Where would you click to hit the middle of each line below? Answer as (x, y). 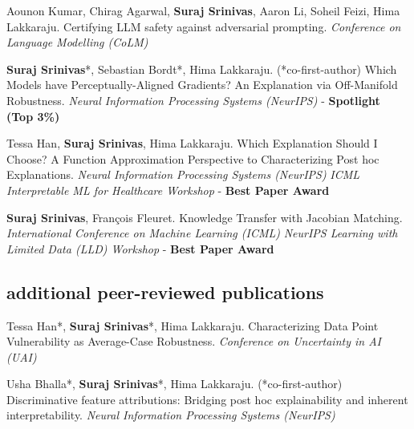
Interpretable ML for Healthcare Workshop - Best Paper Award (168, 190)
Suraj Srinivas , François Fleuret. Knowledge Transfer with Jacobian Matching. (205, 217)
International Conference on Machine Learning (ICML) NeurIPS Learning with (202, 233)
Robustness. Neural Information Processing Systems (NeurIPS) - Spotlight (193, 100)
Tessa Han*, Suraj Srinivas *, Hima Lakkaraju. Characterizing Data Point (193, 325)
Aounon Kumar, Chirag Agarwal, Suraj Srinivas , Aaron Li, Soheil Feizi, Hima (203, 10)
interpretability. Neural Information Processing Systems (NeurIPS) (171, 415)
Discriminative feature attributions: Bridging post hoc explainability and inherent (207, 399)
